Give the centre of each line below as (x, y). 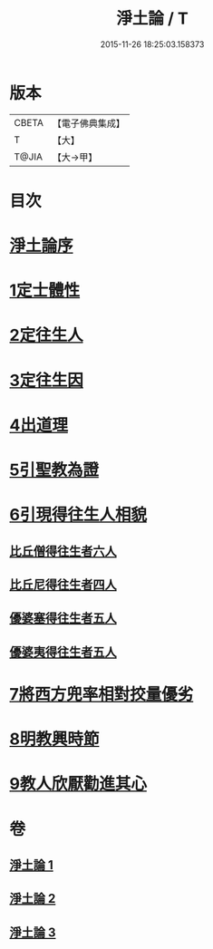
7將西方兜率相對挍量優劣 (102, 694)
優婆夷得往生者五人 (63, 652)
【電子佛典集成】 (88, 123)
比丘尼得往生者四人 (63, 584)
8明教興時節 (54, 739)
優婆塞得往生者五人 (63, 619)
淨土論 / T (152, 19)
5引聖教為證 (54, 470)
